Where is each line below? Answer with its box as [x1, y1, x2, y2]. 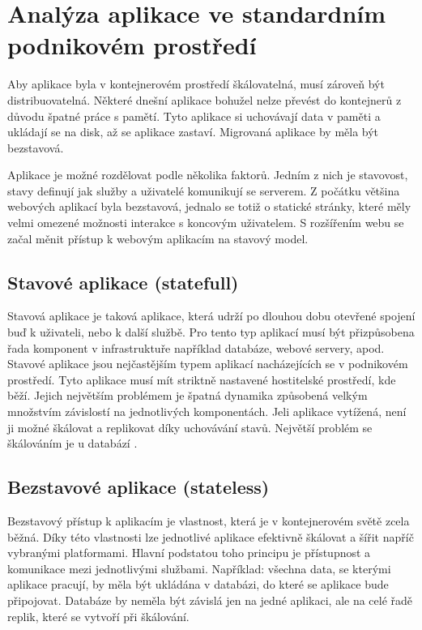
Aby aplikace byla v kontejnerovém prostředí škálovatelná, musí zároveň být [7, 75, 385, 92]
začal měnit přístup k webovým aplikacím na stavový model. [7, 229, 309, 246]
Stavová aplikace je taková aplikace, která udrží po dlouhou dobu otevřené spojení [7, 307, 416, 324]
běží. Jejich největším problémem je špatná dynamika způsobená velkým [7, 387, 368, 404]
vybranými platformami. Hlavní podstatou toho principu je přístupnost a [7, 544, 371, 561]
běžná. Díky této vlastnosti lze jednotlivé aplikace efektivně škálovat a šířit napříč [7, 528, 414, 545]
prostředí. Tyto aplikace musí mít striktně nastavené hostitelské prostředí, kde [7, 371, 396, 388]
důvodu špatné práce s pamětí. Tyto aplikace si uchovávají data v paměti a [7, 107, 381, 124]
